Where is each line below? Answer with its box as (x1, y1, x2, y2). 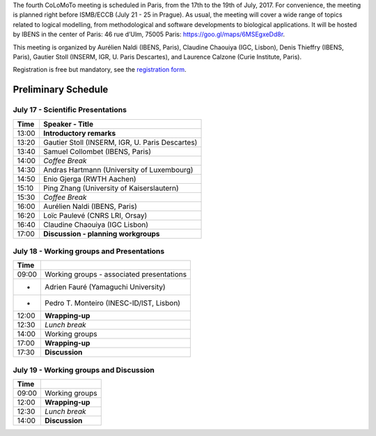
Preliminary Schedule (13, 84, 109, 95)
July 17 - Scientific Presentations (13, 105, 127, 115)
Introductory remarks (42, 128, 116, 138)
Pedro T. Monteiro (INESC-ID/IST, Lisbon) (45, 298, 181, 308)
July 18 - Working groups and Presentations (13, 246, 165, 256)
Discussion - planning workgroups (42, 228, 160, 238)
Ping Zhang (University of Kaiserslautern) (42, 183, 179, 193)
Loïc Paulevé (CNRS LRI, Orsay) (42, 210, 148, 220)
